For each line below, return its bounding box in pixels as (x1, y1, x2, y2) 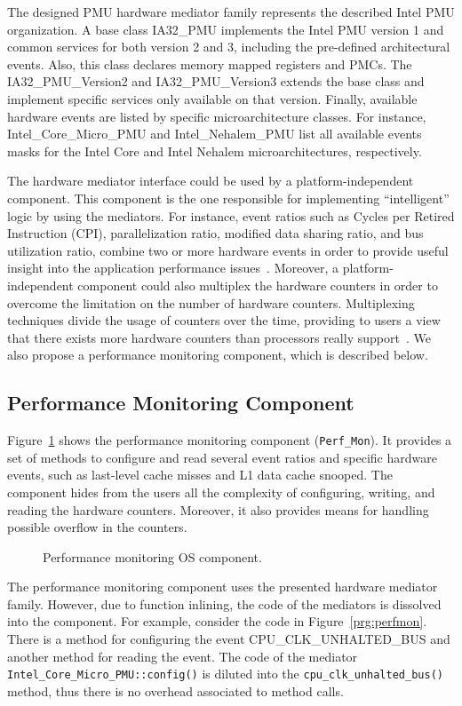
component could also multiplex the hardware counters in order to (77, 275, 438, 294)
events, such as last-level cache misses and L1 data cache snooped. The (7, 465, 393, 484)
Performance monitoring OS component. (43, 547, 262, 566)
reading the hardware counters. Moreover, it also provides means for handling (7, 500, 429, 519)
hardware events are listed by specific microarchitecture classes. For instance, (7, 107, 426, 125)
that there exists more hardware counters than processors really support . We (7, 328, 431, 346)
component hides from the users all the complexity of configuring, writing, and (7, 482, 435, 501)
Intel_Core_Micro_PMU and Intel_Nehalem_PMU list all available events (7, 124, 422, 143)
